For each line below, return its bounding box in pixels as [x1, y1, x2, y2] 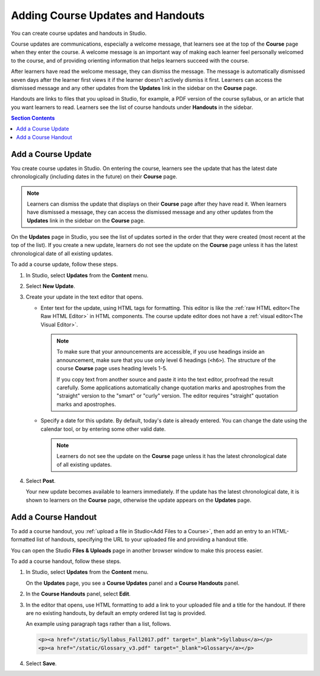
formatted [11, 536, 36, 543]
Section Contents [11, 114, 55, 121]
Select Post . [25, 478, 56, 485]
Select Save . [25, 659, 57, 667]
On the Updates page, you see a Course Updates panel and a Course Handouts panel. [25, 579, 240, 587]
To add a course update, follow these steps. [11, 261, 119, 268]
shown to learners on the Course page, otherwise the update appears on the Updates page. [25, 496, 252, 504]
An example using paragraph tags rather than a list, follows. [25, 620, 171, 627]
